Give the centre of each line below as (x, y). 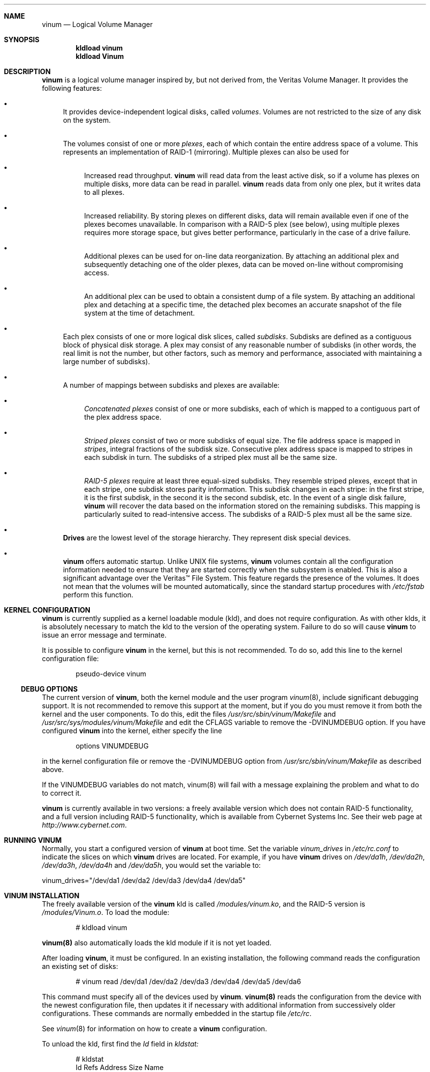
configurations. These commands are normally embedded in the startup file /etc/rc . (177, 1013)
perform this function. (98, 595)
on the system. (87, 120)
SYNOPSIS (22, 40)
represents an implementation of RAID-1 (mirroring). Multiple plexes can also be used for (206, 152)
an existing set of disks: (80, 966)
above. (53, 769)
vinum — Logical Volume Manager (97, 24)
